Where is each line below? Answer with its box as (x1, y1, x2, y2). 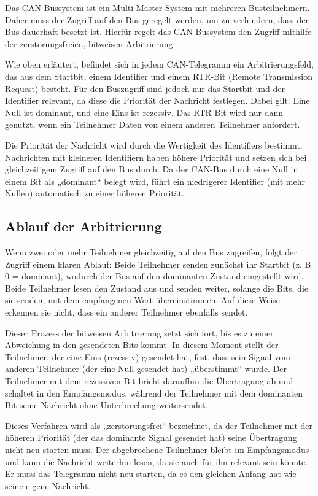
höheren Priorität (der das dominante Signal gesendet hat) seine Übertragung (5, 431, 297, 444)
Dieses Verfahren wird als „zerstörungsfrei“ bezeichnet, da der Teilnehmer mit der (5, 419, 313, 432)
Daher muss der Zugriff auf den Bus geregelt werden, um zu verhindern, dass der (5, 13, 309, 26)
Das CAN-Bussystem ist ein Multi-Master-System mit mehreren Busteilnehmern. (5, 1, 310, 14)
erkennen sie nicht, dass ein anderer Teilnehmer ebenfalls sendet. (5, 306, 248, 319)
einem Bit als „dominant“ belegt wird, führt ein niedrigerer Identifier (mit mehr (5, 174, 306, 187)
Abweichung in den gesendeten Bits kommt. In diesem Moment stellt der (5, 338, 279, 351)
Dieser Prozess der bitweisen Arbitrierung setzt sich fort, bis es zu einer (5, 326, 274, 339)
